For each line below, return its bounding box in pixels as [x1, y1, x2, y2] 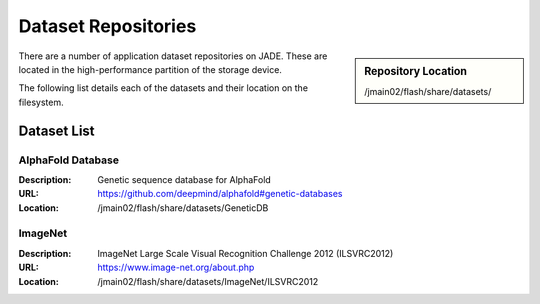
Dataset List [18, 122, 95, 139]
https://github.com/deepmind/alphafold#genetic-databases [97, 188, 343, 200]
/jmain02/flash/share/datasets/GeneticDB [97, 201, 269, 214]
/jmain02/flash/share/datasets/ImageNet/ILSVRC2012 [97, 275, 319, 287]
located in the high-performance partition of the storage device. [18, 63, 282, 75]
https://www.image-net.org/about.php [97, 261, 255, 274]
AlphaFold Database [18, 153, 120, 167]
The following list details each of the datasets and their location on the [18, 82, 309, 94]
